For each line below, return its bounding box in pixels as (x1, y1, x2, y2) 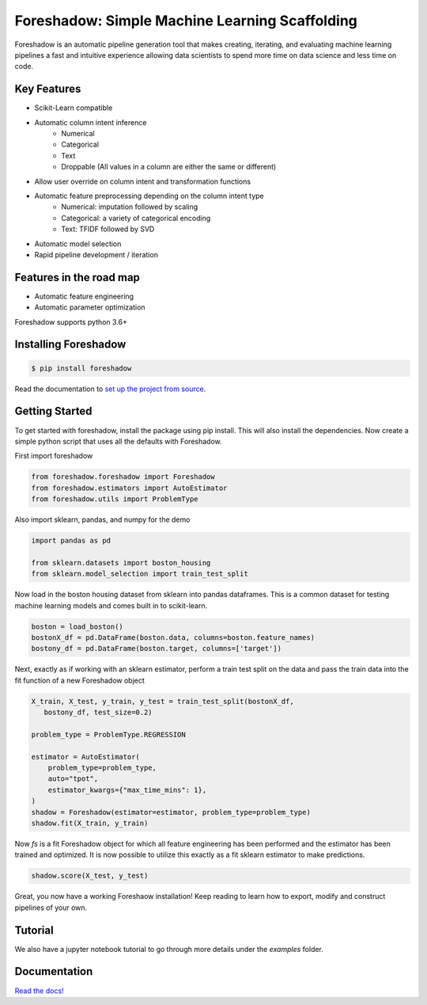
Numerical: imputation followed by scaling (61, 202, 198, 211)
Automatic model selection (34, 238, 122, 249)
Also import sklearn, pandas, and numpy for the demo (14, 515, 191, 524)
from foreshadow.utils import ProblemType (31, 495, 198, 504)
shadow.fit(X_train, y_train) (31, 818, 149, 828)
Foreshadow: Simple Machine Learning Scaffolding (14, 12, 357, 29)
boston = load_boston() (31, 622, 124, 631)
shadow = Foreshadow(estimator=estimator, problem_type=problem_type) (31, 808, 312, 817)
